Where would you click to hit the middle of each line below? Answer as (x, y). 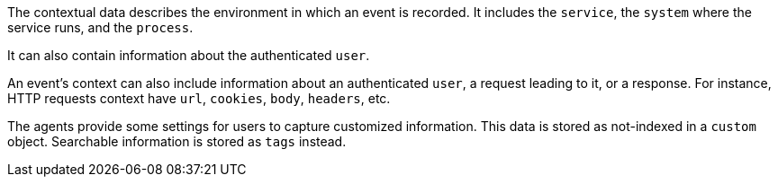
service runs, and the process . (100, 27)
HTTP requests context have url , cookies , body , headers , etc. (199, 98)
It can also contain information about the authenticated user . (189, 55)
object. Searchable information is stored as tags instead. (177, 141)
